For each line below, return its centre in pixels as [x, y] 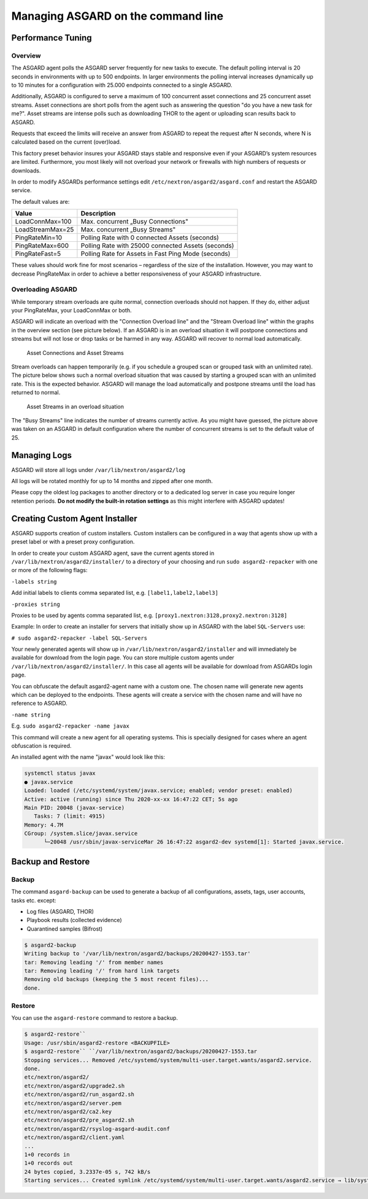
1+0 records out [49, 1163]
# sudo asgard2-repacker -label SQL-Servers [79, 638]
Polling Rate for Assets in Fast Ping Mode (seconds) [155, 254]
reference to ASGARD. [39, 704]
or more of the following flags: [50, 570]
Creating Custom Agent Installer [74, 518]
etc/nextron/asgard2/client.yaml [75, 1138]
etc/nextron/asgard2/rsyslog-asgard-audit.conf [97, 1129]
